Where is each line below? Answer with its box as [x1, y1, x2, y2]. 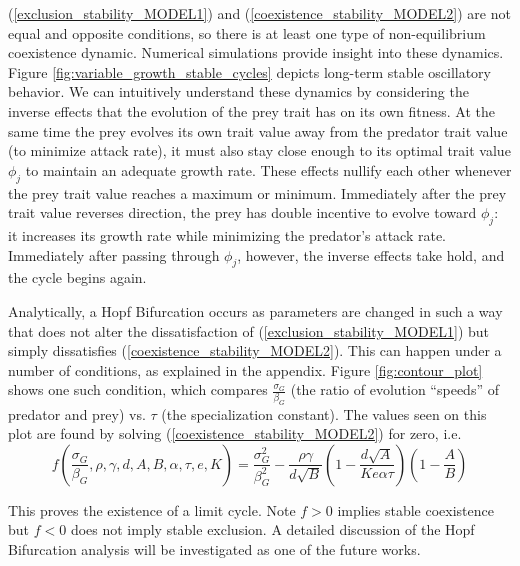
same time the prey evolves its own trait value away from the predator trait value [8, 120, 508, 141]
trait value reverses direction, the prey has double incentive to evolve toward [8, 202, 477, 223]
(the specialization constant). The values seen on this [161, 403, 487, 424]
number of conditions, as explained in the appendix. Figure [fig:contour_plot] [8, 359, 483, 380]
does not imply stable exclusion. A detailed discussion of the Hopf [70, 519, 475, 540]
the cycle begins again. [8, 267, 147, 288]
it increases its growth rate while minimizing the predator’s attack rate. [8, 224, 447, 245]
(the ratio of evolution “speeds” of [290, 379, 499, 400]
